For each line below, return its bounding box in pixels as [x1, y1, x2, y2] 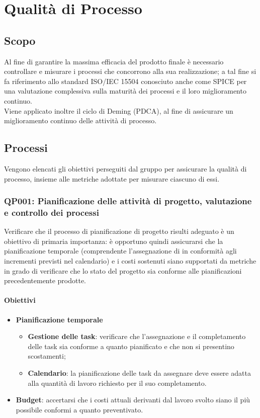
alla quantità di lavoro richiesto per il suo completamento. [28, 377, 207, 388]
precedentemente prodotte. [4, 275, 86, 286]
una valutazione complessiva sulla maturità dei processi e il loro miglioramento [4, 86, 246, 96]
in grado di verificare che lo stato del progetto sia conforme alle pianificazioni [4, 265, 242, 276]
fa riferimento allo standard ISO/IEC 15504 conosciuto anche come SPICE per [4, 75, 247, 86]
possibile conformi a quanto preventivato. [16, 404, 143, 414]
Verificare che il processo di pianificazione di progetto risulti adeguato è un [4, 226, 234, 236]
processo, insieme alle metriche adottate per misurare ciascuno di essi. [4, 173, 220, 184]
